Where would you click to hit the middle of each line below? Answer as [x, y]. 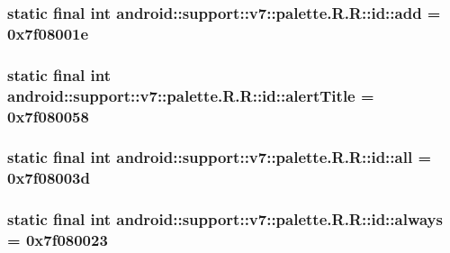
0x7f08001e [48, 33]
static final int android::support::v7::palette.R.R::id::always [225, 219]
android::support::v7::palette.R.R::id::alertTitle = [191, 95]
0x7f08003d [49, 178]
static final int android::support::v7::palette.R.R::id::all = [220, 157]
